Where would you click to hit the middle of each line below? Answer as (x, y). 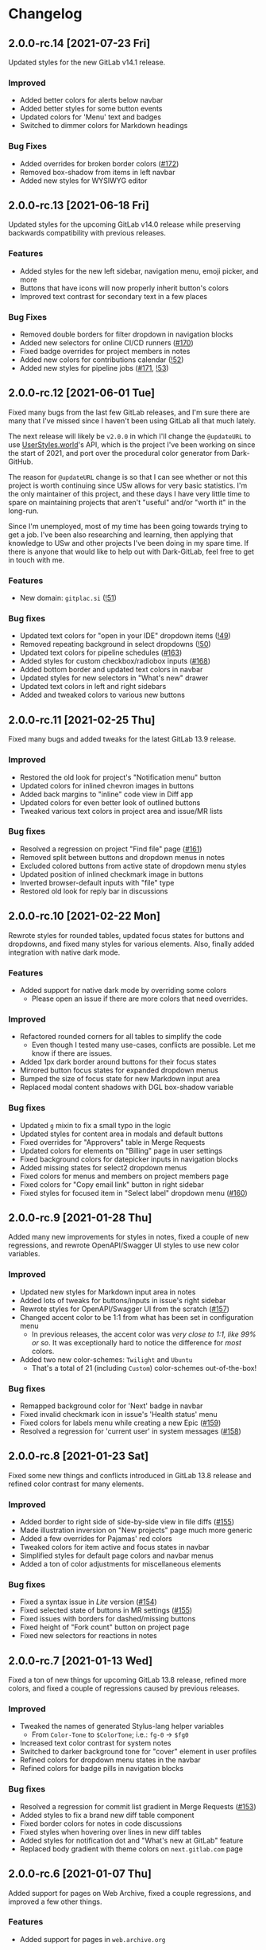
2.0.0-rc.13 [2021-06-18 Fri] (79, 205)
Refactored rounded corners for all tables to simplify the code (121, 1037)
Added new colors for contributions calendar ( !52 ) (102, 360)
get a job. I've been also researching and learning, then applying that (121, 535)
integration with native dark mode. (64, 952)
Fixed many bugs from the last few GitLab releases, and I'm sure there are (129, 412)
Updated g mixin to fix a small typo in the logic (95, 1125)
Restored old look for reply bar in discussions (94, 891)
